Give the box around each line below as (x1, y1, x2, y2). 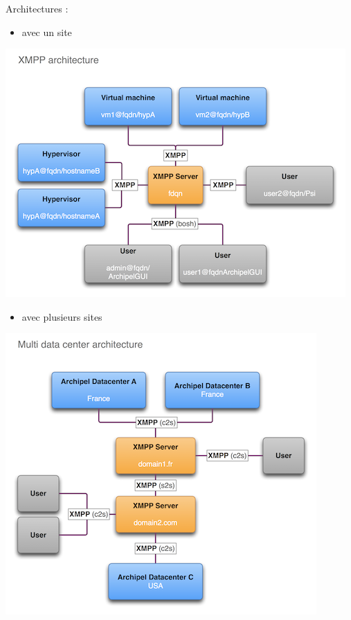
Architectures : (6, 1, 69, 15)
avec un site (21, 24, 72, 39)
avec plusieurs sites (21, 309, 102, 324)
